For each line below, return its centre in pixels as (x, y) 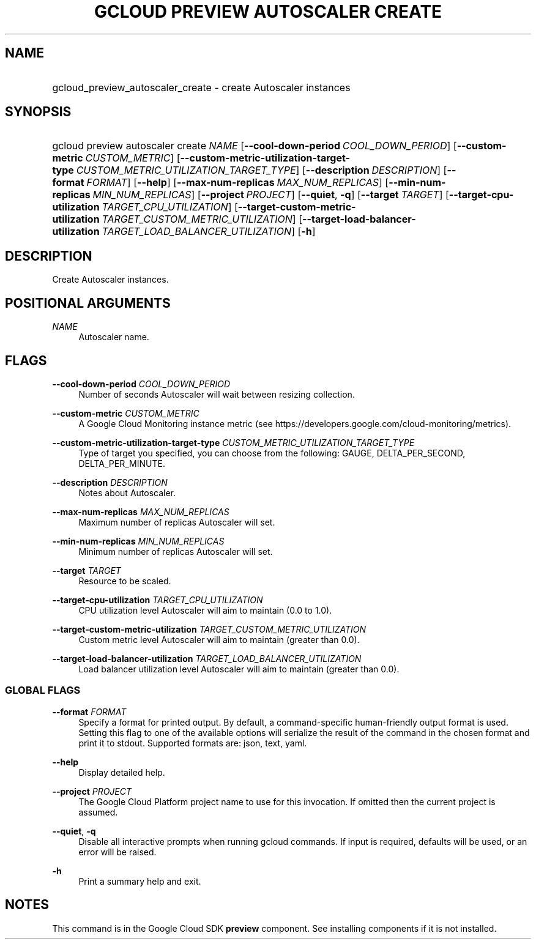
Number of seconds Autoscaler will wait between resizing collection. (217, 394)
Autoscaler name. (114, 337)
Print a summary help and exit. (140, 881)
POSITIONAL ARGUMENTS (88, 303)
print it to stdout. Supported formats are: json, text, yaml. (193, 743)
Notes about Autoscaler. (127, 492)
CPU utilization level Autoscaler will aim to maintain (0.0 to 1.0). (205, 610)
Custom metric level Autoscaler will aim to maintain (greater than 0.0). (219, 639)
